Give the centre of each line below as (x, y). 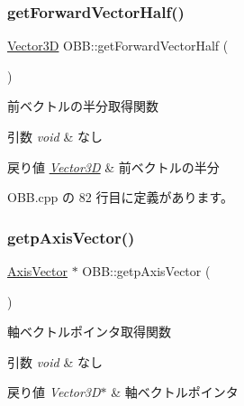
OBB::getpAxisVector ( (146, 271)
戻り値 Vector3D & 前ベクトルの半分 (113, 166)
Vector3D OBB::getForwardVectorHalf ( (118, 46)
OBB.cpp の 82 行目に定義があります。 (120, 197)
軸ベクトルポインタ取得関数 (89, 332)
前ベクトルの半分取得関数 (83, 106)
